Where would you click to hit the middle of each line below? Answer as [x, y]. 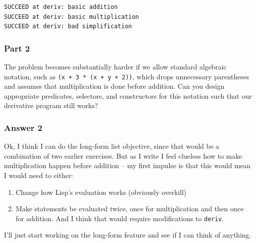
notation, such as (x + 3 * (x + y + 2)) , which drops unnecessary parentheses [127, 76]
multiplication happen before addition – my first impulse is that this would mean [128, 165]
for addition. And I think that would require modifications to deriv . [120, 218]
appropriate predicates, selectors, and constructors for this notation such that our [128, 95]
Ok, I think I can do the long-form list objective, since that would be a [112, 146]
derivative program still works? [51, 105]
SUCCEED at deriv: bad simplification [68, 27]
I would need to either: [39, 175]
